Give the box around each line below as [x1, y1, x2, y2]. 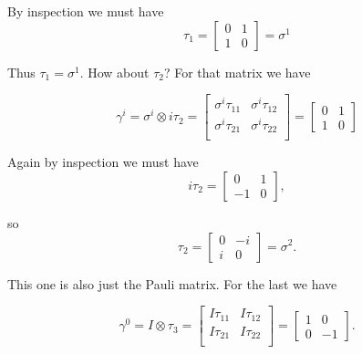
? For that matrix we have [163, 62, 311, 81]
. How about [79, 62, 150, 81]
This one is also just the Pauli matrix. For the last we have [7, 274, 337, 293]
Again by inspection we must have [7, 152, 199, 172]
